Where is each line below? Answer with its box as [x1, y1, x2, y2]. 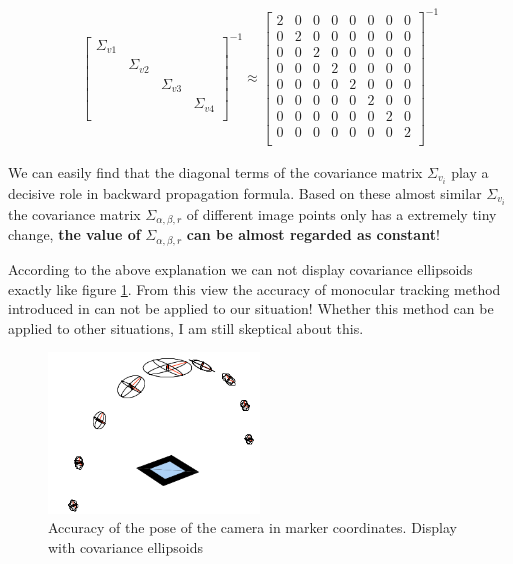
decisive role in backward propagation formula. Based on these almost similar [8, 182, 482, 203]
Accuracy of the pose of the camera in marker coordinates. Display [48, 517, 457, 538]
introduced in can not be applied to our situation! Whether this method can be [8, 298, 494, 319]
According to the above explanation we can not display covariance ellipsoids [8, 258, 473, 279]
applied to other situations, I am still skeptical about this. [8, 317, 364, 338]
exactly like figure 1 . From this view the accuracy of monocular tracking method [8, 278, 501, 299]
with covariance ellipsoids [48, 536, 203, 557]
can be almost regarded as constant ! [186, 224, 440, 245]
